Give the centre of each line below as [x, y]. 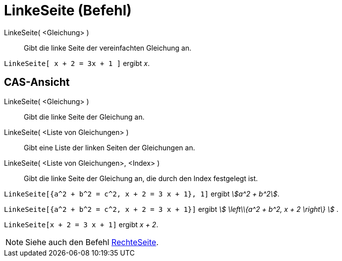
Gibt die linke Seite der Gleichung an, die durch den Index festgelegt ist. [141, 178]
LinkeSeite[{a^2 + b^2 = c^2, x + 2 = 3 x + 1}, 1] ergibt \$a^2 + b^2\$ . [142, 194]
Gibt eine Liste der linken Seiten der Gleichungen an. [110, 147]
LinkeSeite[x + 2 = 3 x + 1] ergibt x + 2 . [81, 224]
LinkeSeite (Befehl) [68, 10]
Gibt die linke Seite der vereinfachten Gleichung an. [108, 48]
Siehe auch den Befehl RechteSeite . [92, 242]
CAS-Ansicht [37, 82]
